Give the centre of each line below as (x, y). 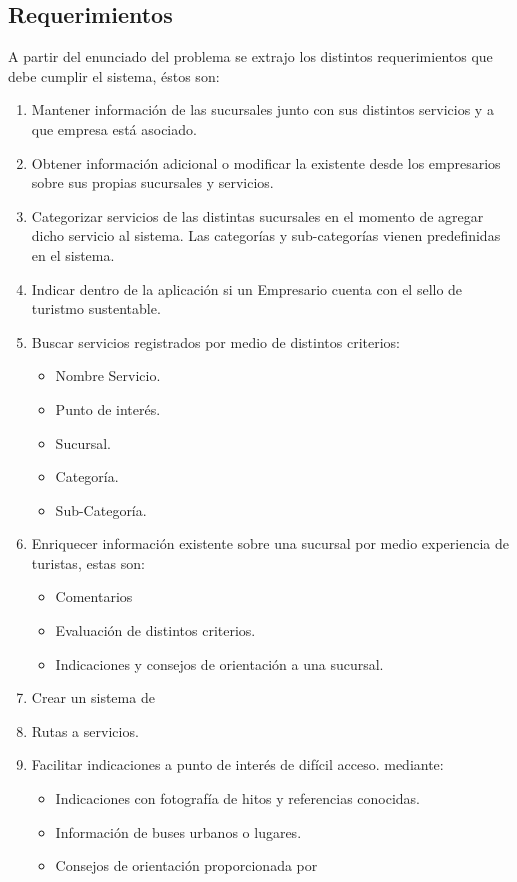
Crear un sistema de (93, 697)
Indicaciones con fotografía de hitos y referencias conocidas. (238, 798)
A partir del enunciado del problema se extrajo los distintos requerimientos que (250, 56)
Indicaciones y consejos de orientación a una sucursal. (219, 663)
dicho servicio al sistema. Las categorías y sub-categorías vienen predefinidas (266, 235)
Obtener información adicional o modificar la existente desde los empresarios (266, 162)
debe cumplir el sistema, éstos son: (114, 75)
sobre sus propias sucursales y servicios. (152, 182)
